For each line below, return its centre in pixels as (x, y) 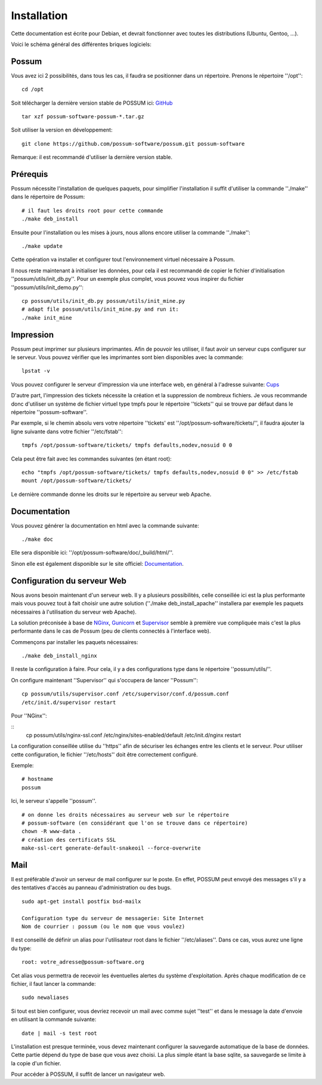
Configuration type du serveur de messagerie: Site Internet (113, 918)
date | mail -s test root (60, 1033)
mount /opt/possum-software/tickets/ (77, 481)
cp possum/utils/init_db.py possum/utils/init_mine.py (103, 301)
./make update (42, 246)
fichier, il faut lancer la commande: (54, 983)
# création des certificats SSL (69, 840)
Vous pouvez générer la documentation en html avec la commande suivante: (105, 525)
